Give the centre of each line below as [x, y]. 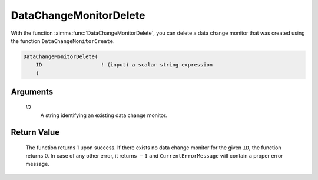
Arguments [32, 92]
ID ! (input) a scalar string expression [124, 65]
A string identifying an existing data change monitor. [104, 115]
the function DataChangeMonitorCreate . [63, 41]
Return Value [35, 132]
